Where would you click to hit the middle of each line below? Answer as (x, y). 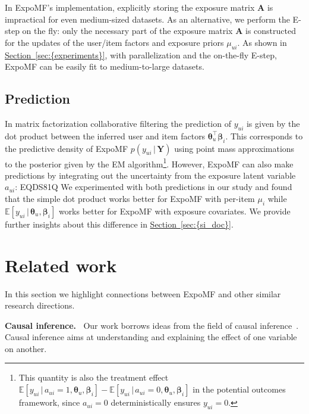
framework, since (49, 402)
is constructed (271, 31)
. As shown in (262, 42)
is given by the (273, 123)
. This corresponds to (264, 136)
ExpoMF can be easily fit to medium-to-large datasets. (105, 66)
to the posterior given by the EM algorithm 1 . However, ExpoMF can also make (149, 163)
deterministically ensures (156, 402)
